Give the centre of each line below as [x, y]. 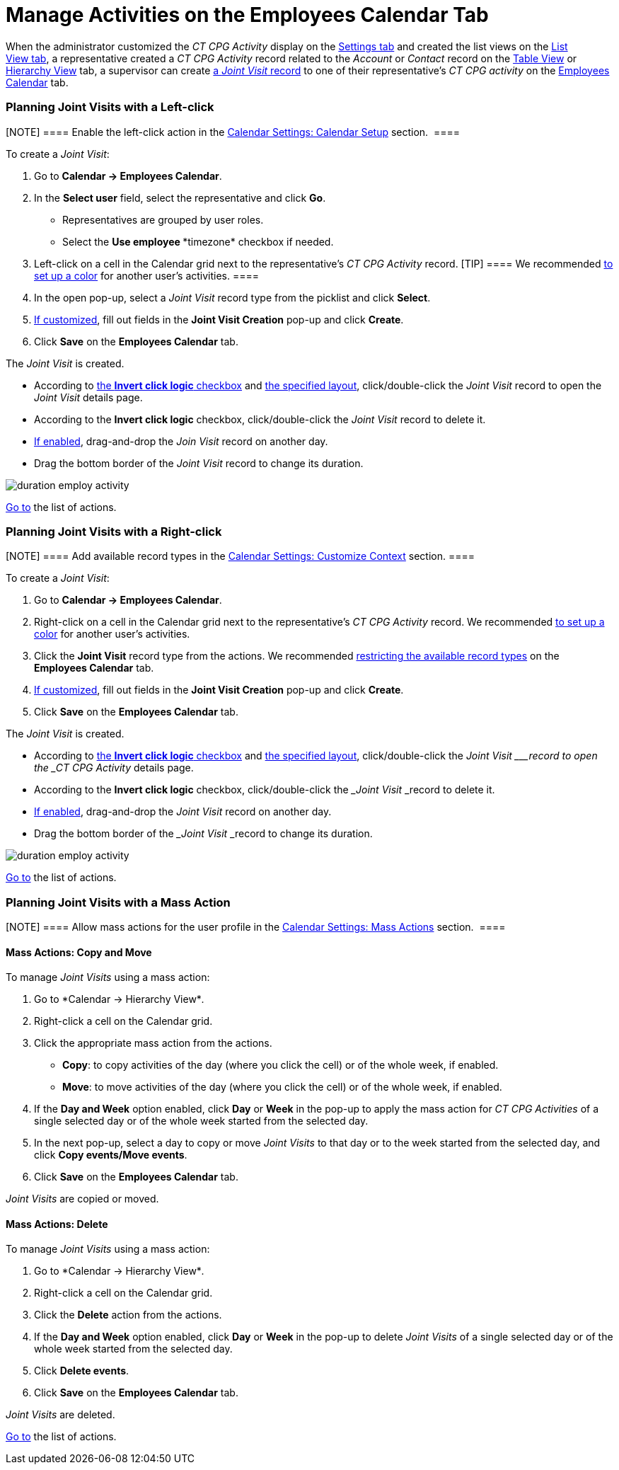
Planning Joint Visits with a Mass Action [118, 902]
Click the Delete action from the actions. [128, 1315]
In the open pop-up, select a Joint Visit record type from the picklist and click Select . [232, 297]
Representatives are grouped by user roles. [163, 219]
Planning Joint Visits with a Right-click [114, 531]
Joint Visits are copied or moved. [82, 1199]
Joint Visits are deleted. [60, 1415]
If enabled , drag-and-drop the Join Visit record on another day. [181, 441]
